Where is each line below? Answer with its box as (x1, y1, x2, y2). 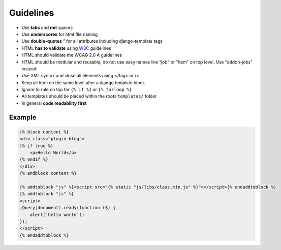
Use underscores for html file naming (21, 31, 98, 37)
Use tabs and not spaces (21, 25, 73, 31)
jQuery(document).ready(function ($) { (19, 205, 116, 211)
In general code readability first (21, 100, 87, 106)
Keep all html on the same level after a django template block (21, 79, 145, 86)
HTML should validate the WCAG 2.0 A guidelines (21, 52, 123, 58)
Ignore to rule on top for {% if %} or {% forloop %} (21, 87, 132, 93)
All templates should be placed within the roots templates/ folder (21, 94, 157, 99)
